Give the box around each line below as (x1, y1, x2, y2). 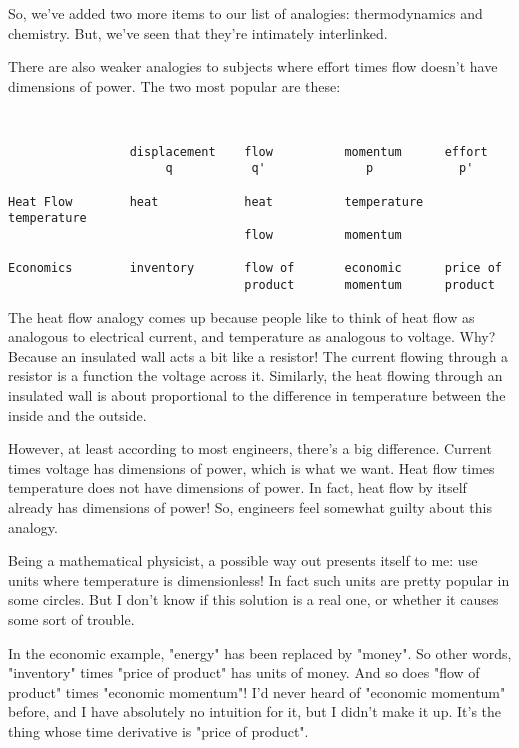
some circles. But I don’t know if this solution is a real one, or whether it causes (8, 589, 499, 610)
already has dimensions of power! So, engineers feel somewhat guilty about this (8, 496, 492, 517)
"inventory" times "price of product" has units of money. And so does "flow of (8, 662, 480, 683)
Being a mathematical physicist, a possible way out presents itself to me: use (8, 550, 478, 571)
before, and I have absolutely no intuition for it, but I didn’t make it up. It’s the (8, 701, 502, 722)
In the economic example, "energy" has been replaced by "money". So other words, (8, 642, 512, 663)
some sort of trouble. (8, 608, 135, 629)
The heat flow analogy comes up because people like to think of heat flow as (8, 306, 475, 327)
